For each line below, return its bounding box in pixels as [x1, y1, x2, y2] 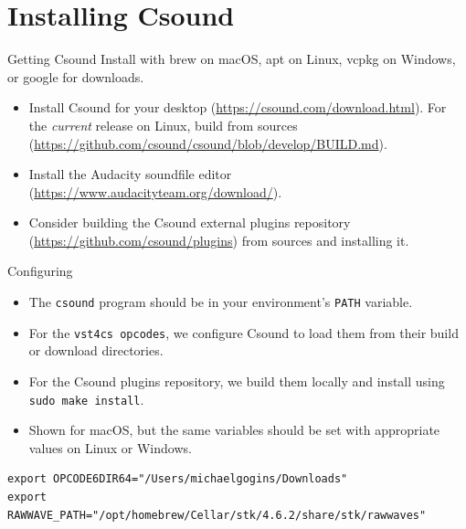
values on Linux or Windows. [28, 438, 192, 457]
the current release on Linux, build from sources [28, 115, 298, 134]
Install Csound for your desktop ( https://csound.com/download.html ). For [28, 98, 447, 117]
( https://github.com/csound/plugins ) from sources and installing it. [28, 230, 409, 249]
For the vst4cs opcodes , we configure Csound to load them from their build [28, 323, 459, 342]
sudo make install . [28, 389, 144, 408]
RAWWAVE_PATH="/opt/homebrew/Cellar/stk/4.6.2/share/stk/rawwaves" [7, 508, 427, 522]
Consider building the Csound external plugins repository [28, 213, 351, 232]
